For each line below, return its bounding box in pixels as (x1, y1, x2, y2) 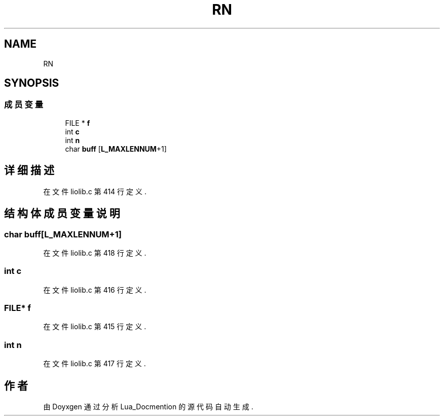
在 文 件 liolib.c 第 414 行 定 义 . (43, 187, 146, 196)
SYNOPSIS (4, 77, 59, 90)
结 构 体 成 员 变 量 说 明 (4, 207, 120, 220)
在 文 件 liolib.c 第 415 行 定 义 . (43, 322, 146, 331)
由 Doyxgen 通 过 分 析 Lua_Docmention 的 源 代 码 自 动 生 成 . (43, 402, 253, 411)
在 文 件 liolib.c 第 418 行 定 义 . (43, 248, 146, 257)
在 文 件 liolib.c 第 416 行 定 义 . (43, 285, 146, 294)
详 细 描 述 (4, 164, 54, 177)
